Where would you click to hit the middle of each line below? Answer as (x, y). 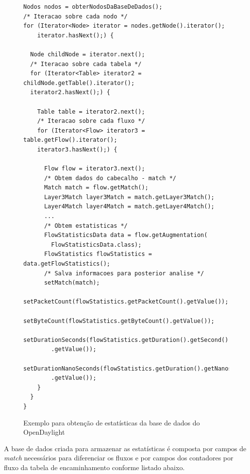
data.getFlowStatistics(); (67, 264)
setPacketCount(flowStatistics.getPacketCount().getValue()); (126, 302)
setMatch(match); (72, 283)
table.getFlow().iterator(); (70, 140)
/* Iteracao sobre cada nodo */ (75, 16)
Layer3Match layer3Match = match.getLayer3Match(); (129, 197)
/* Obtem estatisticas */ (86, 226)
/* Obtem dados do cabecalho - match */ (110, 178)
